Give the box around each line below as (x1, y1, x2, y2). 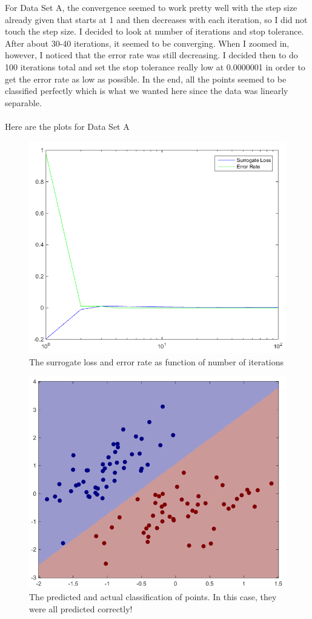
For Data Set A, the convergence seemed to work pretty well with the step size (5, 1, 297, 13)
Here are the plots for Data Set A (5, 120, 130, 132)
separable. (5, 96, 42, 109)
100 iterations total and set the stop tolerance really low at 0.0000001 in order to (5, 60, 305, 73)
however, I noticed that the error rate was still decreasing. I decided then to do (5, 49, 298, 61)
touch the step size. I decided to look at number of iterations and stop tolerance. (5, 25, 304, 38)
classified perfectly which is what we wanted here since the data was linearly (5, 84, 288, 97)
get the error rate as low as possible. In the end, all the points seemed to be (5, 72, 287, 85)
